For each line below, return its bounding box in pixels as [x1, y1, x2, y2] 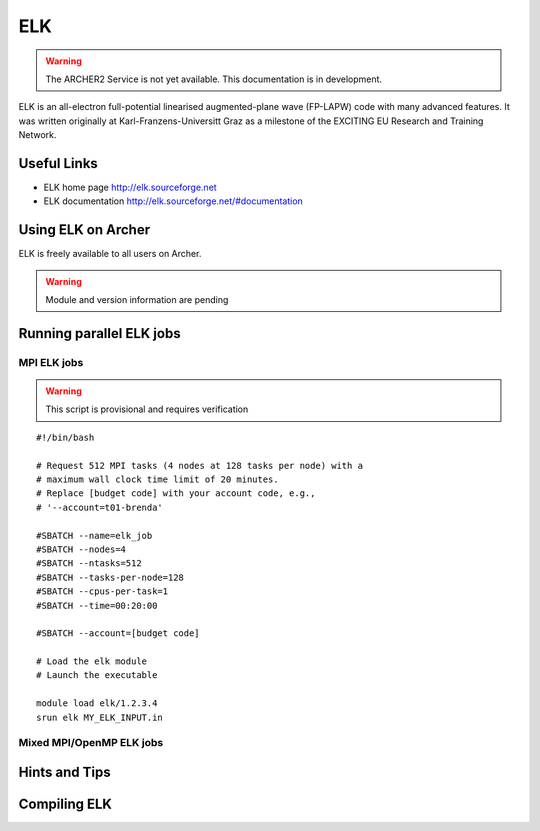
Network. [18, 129, 57, 141]
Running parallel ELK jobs [18, 325, 181, 342]
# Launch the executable [36, 670, 158, 681]
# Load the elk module [36, 656, 148, 667]
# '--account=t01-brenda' [36, 501, 164, 513]
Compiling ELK [18, 796, 112, 813]
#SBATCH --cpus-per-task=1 [36, 586, 169, 597]
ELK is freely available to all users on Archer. [18, 248, 202, 260]
